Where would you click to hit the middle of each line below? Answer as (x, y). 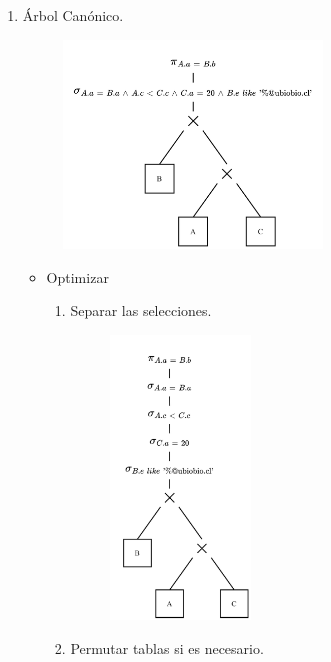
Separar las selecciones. (141, 310)
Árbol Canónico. (73, 15)
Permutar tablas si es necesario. (167, 647)
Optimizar (77, 276)
